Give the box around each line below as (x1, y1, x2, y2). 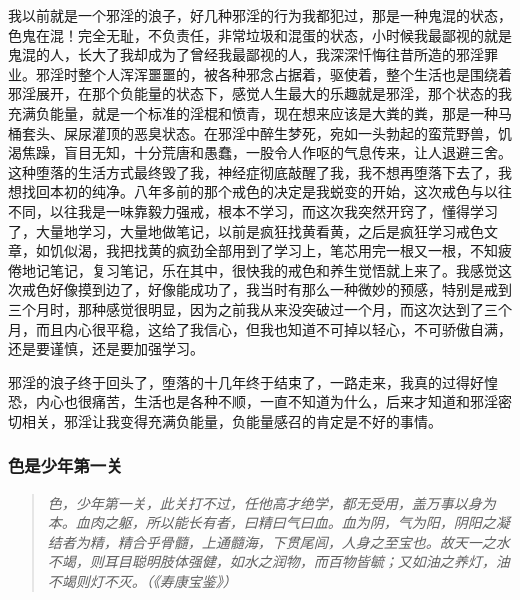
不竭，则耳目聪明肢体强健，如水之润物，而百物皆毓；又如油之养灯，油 (47, 551, 510, 572)
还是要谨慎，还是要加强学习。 (8, 338, 204, 359)
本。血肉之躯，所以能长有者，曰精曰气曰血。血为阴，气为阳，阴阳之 (47, 512, 496, 533)
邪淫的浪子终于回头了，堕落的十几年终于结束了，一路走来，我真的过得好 (8, 371, 484, 392)
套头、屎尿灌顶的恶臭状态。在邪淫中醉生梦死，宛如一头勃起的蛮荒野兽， (21, 122, 498, 143)
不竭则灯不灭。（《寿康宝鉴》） (47, 571, 237, 592)
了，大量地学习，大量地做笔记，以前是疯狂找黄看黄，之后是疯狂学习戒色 (8, 220, 484, 241)
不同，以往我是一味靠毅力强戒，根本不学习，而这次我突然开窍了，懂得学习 (8, 200, 498, 221)
